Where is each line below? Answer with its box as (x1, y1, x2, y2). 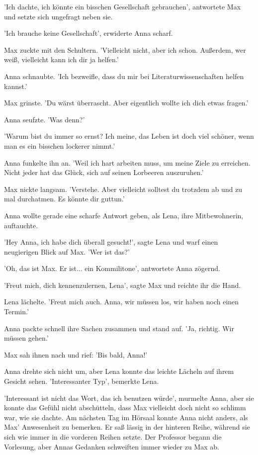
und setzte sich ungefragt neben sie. (4, 11, 113, 21)
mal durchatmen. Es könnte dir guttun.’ (4, 193, 125, 204)
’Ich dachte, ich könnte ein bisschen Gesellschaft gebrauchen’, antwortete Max (4, 1, 241, 11)
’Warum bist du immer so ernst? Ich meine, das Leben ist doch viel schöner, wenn (4, 131, 254, 141)
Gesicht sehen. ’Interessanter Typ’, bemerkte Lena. (4, 376, 159, 386)
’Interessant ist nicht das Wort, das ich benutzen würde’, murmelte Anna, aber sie (4, 392, 254, 403)
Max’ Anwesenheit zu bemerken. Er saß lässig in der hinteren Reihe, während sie (4, 422, 250, 432)
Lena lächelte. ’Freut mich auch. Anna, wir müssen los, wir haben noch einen (4, 296, 239, 307)
